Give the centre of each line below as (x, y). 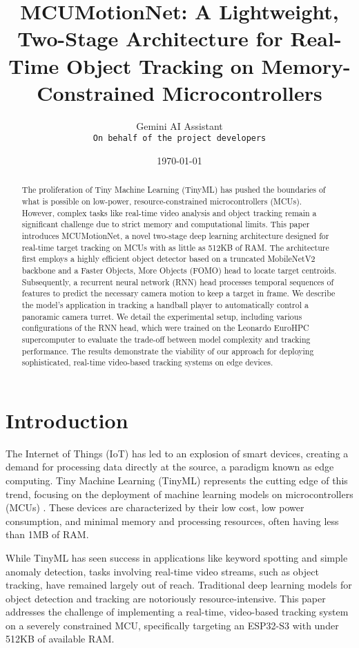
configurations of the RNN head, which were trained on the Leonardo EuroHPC (165, 328)
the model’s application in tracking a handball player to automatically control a (165, 304)
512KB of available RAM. (60, 639)
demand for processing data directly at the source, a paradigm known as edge (170, 467)
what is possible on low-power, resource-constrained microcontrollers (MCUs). (162, 201)
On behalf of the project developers (179, 139)
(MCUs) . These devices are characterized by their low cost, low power (155, 507)
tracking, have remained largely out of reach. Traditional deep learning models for (179, 585)
